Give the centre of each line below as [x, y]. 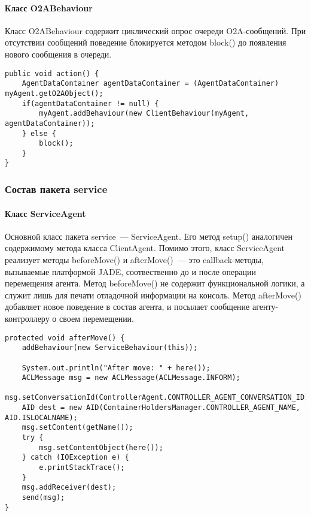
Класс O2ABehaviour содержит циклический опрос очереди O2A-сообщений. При [155, 30]
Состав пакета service [56, 189]
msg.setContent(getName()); [77, 428]
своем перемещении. [97, 318]
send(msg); [43, 498]
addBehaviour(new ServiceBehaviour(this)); [110, 348]
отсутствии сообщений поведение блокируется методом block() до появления [146, 42]
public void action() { [52, 73]
